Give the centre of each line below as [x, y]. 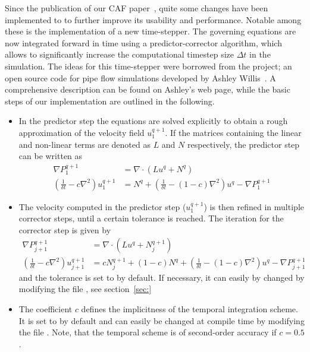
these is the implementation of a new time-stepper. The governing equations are [151, 31]
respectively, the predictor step [243, 144]
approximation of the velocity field [82, 132]
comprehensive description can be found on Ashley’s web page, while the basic [148, 89]
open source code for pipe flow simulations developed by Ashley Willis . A [140, 77]
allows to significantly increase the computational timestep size [119, 54]
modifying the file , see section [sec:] [85, 289]
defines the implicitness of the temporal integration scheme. [190, 309]
